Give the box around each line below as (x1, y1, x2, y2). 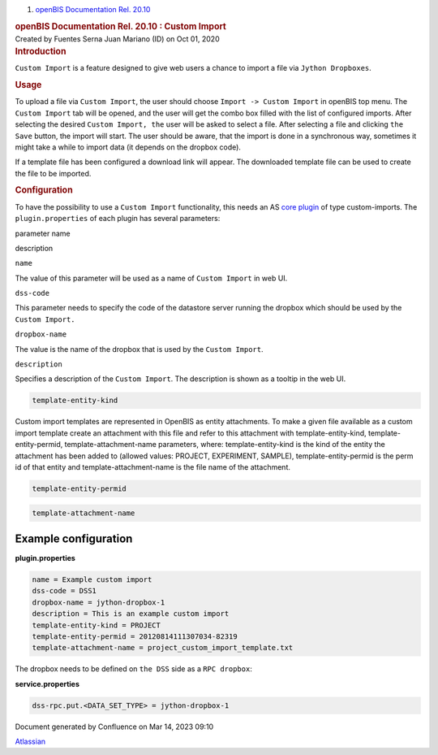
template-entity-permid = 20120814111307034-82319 (32, 631, 238, 641)
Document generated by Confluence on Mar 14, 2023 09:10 (15, 722, 214, 731)
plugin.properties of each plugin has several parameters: (15, 214, 221, 223)
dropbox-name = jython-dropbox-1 (32, 597, 165, 607)
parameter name (15, 228, 71, 238)
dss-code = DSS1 (32, 586, 97, 596)
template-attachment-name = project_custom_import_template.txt (32, 643, 294, 653)
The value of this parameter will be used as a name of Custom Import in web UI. (15, 273, 288, 283)
